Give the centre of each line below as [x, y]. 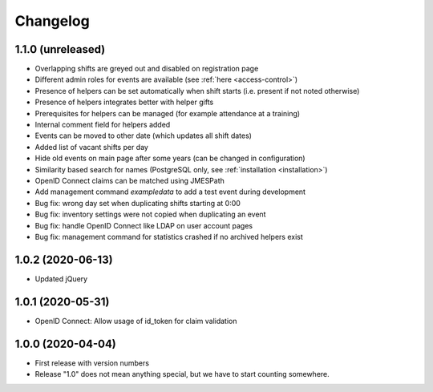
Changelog [52, 21]
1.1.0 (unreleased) [60, 49]
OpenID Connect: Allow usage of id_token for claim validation [136, 321]
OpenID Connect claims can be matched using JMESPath [129, 180]
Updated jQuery [61, 279]
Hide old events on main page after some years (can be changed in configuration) [170, 158]
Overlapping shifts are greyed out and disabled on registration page [147, 69]
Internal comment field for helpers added [103, 125]
